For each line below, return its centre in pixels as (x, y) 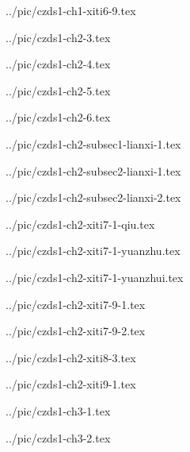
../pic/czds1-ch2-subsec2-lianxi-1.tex (93, 170)
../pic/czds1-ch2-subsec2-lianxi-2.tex (93, 197)
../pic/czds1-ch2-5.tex (58, 90)
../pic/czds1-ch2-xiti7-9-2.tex (76, 331)
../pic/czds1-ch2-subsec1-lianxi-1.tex (93, 143)
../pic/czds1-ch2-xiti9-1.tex (71, 384)
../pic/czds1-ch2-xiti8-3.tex (71, 357)
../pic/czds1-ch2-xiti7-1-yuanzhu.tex (93, 251)
